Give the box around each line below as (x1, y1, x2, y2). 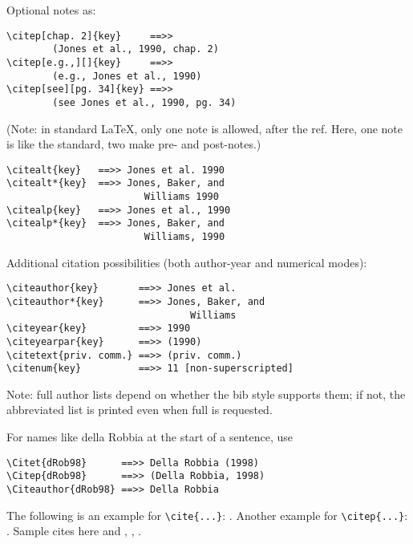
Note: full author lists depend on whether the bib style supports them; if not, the (6, 385, 406, 402)
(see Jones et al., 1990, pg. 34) (52, 96, 237, 108)
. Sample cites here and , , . (6, 522, 142, 539)
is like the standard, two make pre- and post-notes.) (6, 136, 261, 152)
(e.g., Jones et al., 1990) (52, 70, 202, 82)
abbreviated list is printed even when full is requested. (6, 401, 273, 418)
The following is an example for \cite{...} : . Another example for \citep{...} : (6, 506, 408, 523)
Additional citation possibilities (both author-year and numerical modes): (6, 254, 367, 270)
